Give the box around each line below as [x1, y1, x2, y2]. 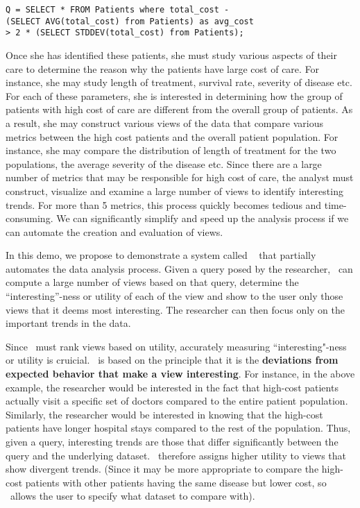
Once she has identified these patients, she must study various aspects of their [6, 47, 337, 62]
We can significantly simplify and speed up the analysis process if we [56, 211, 349, 226]
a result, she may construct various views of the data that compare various [6, 115, 323, 130]
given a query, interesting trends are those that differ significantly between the [6, 434, 338, 448]
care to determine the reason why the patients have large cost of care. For [6, 61, 320, 76]
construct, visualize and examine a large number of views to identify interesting [6, 183, 343, 198]
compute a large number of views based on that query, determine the [6, 275, 299, 289]
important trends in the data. [6, 316, 131, 330]
